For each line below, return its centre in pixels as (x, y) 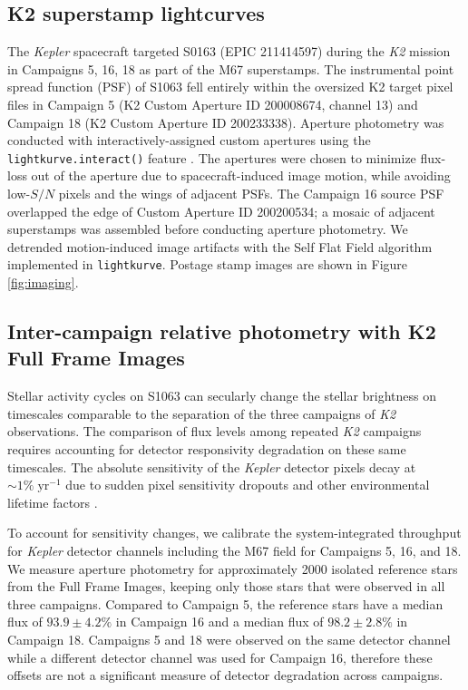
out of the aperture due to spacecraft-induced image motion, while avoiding (241, 175)
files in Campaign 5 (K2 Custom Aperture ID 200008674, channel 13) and (213, 104)
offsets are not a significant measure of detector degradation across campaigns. (225, 675)
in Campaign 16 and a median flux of (219, 622)
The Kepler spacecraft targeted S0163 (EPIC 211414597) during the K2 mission (229, 51)
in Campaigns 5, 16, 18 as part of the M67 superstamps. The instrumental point (231, 68)
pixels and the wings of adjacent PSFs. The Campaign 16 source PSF (251, 194)
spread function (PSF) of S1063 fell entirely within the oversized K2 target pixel (230, 87)
